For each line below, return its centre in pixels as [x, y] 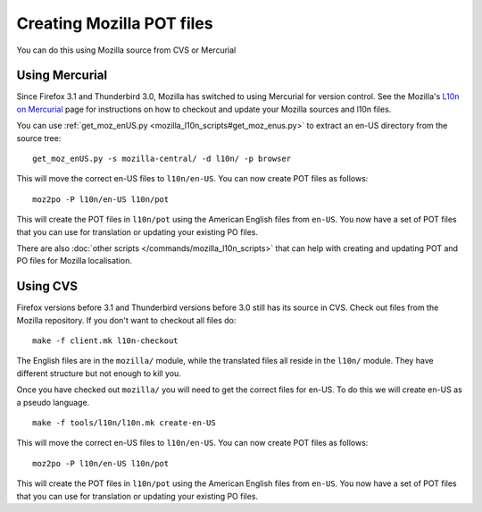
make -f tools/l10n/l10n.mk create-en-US [124, 423]
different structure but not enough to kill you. [99, 373]
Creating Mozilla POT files [115, 23]
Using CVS [47, 286]
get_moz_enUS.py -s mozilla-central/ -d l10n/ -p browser [162, 159]
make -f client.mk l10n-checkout [105, 341]
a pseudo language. [53, 402]
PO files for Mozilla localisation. [75, 261]
